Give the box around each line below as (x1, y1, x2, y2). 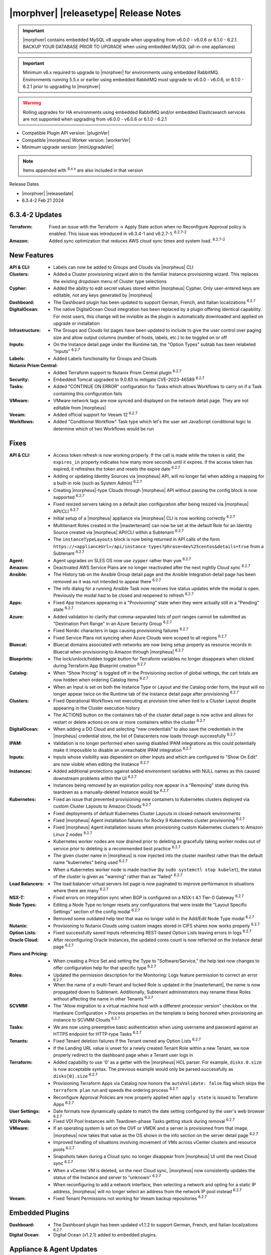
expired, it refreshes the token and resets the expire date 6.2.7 (53, 465, 181, 472)
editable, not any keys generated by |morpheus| (53, 292, 153, 298)
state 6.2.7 (53, 605, 74, 612)
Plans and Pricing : (9, 951, 48, 957)
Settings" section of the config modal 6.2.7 (53, 908, 141, 915)
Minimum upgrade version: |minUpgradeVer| (22, 144, 114, 150)
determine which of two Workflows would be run (53, 426, 154, 432)
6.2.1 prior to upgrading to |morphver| (23, 83, 100, 89)
